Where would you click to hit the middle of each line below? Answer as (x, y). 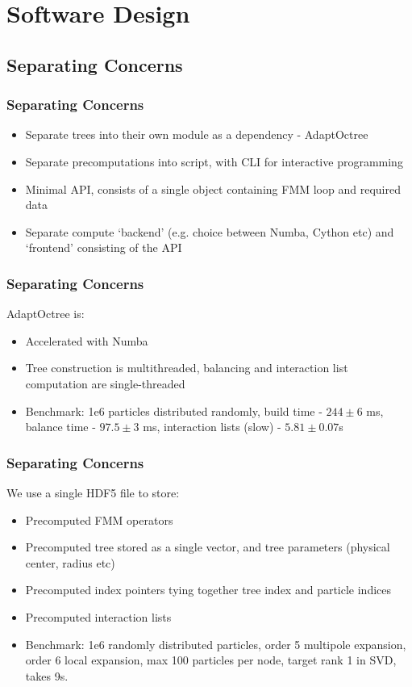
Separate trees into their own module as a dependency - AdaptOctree (197, 134)
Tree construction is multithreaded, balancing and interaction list (187, 368)
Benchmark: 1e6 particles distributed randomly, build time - (174, 411)
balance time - (60, 427)
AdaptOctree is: (46, 314)
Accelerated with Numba (87, 340)
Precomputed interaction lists (98, 616)
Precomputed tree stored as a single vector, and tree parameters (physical (208, 547)
